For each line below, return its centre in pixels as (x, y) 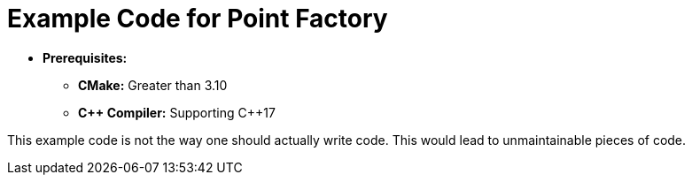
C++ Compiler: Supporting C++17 (177, 112)
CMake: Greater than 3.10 (153, 85)
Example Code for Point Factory (198, 19)
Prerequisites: (85, 57)
